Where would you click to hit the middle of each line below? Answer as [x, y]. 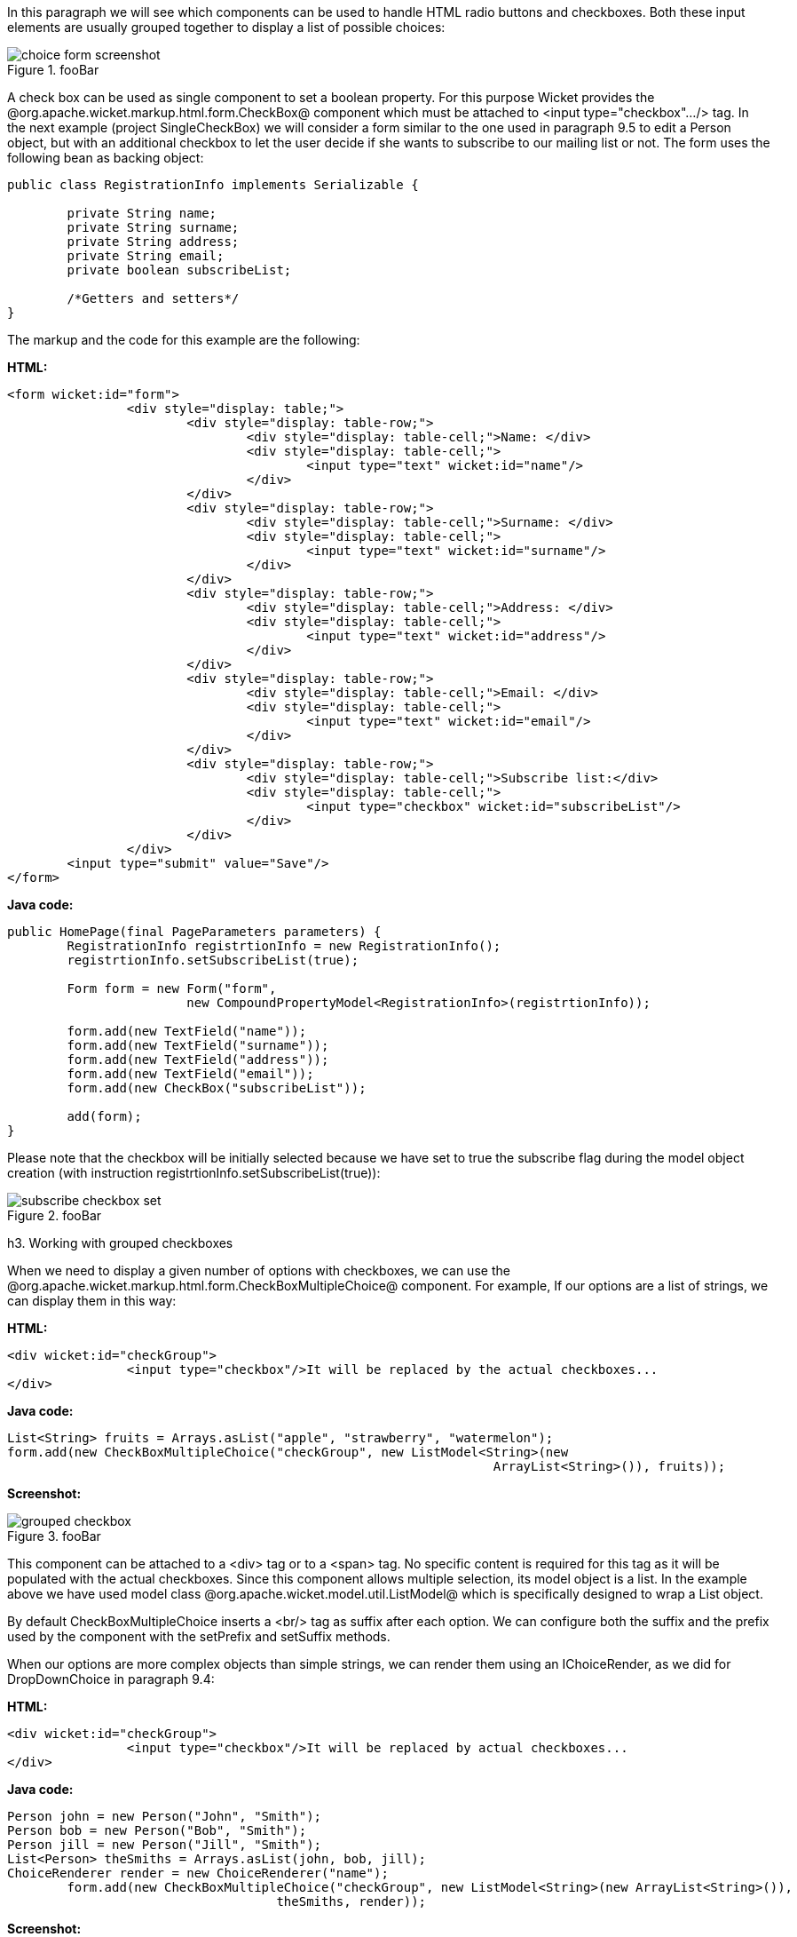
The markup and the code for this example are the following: [184, 340]
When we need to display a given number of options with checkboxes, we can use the [259, 1270]
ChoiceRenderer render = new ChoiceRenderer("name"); [198, 1873]
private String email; [146, 256]
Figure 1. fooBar [53, 70]
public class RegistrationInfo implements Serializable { [213, 185]
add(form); [104, 1116]
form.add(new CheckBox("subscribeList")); [217, 1088]
